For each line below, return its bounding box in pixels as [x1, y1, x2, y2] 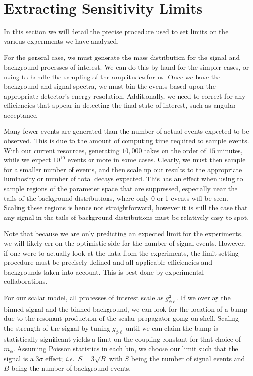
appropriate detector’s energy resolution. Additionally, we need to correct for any [4, 90, 246, 100]
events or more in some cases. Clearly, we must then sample [67, 155, 246, 165]
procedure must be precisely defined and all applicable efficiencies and [4, 257, 213, 267]
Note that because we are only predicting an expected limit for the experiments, [4, 228, 243, 238]
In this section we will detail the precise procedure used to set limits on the [4, 26, 229, 37]
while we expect [4, 155, 51, 165]
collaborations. [4, 276, 48, 286]
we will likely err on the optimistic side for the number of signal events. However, [4, 238, 246, 248]
